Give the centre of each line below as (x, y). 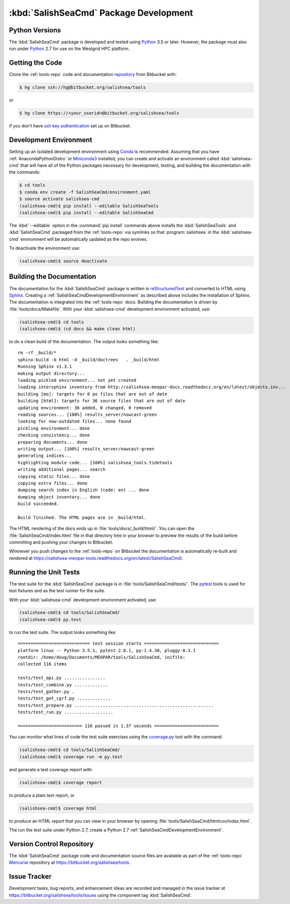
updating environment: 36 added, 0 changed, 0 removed (85, 408)
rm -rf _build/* (37, 353)
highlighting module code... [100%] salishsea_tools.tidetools (95, 463)
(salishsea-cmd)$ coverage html (58, 808)
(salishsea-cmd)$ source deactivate (63, 261)
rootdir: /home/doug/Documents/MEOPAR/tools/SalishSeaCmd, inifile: (101, 657)
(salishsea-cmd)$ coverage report (61, 782)
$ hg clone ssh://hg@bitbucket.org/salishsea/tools (83, 88)
